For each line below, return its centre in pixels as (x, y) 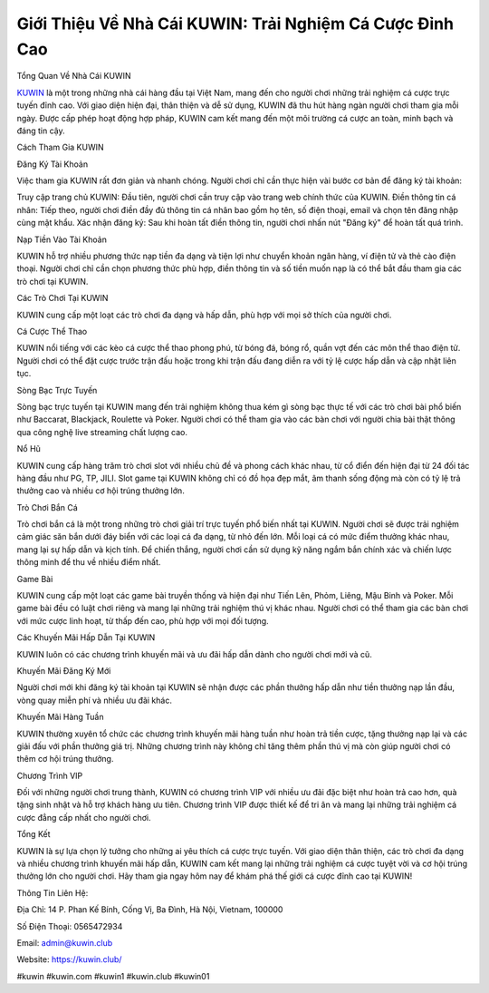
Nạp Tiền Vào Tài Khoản (62, 239)
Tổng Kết (34, 834)
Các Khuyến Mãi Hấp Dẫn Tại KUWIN (86, 638)
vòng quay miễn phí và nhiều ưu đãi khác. (94, 700)
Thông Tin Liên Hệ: (53, 892)
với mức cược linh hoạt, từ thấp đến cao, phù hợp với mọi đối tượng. (143, 620)
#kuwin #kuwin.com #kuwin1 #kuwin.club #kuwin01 (113, 976)
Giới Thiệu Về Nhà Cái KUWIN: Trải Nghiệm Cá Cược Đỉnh (235, 24)
